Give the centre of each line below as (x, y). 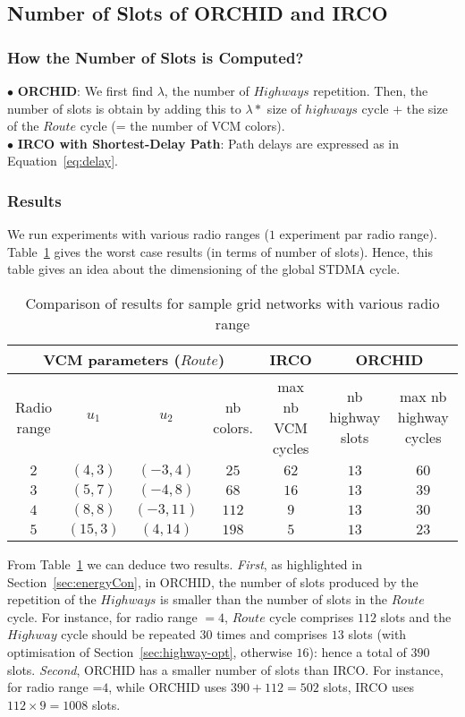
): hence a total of (358, 651)
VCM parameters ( (112, 359)
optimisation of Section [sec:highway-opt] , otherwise (150, 651)
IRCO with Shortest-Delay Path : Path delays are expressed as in (208, 143)
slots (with (377, 634)
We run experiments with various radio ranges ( (138, 234)
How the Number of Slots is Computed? (156, 57)
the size (427, 108)
